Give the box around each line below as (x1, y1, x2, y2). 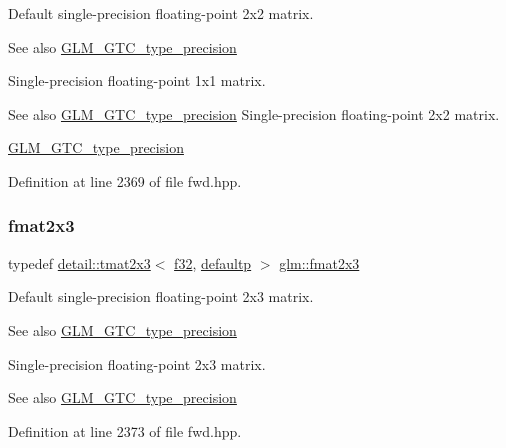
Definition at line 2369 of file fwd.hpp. (8, 170, 242, 191)
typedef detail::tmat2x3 (8, 252, 151, 273)
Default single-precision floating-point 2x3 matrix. (8, 286, 314, 307)
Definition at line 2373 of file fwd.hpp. (8, 420, 242, 441)
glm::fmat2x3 (279, 252, 360, 273)
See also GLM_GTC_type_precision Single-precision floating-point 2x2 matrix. (8, 103, 500, 124)
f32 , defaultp (174, 252, 252, 273)
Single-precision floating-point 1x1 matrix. (8, 70, 266, 91)
